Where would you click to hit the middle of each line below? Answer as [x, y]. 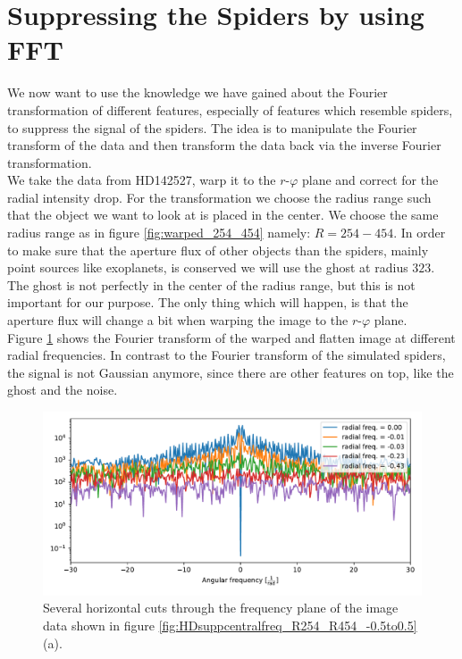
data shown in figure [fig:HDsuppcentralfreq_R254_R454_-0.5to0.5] [230, 625]
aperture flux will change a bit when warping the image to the [178, 320]
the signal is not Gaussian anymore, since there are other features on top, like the [231, 372]
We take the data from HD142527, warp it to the [142, 180]
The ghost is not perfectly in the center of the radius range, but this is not [211, 284]
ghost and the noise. [63, 390]
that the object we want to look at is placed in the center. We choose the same [223, 215]
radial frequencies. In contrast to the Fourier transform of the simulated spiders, [227, 355]
